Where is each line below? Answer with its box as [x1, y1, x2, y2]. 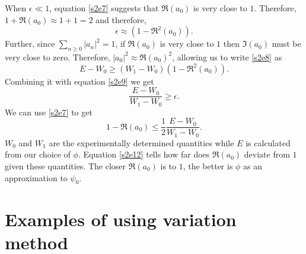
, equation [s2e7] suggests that [49, 2, 159, 14]
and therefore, [95, 13, 146, 25]
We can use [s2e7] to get [5, 105, 93, 118]
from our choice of [5, 148, 71, 160]
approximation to [5, 171, 68, 184]
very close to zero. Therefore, [5, 50, 110, 63]
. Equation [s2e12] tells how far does [78, 148, 210, 160]
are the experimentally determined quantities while [49, 136, 234, 149]
